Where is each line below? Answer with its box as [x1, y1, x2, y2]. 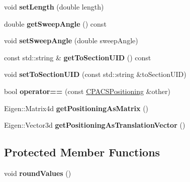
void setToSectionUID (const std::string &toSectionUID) [4, 69, 186, 79]
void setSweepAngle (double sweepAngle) [4, 35, 138, 46]
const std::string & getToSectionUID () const [4, 52, 151, 62]
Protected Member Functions [4, 144, 160, 160]
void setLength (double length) [4, 2, 104, 12]
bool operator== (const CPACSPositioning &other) [4, 85, 170, 96]
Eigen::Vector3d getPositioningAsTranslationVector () [4, 120, 185, 130]
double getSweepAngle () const [4, 18, 107, 29]
